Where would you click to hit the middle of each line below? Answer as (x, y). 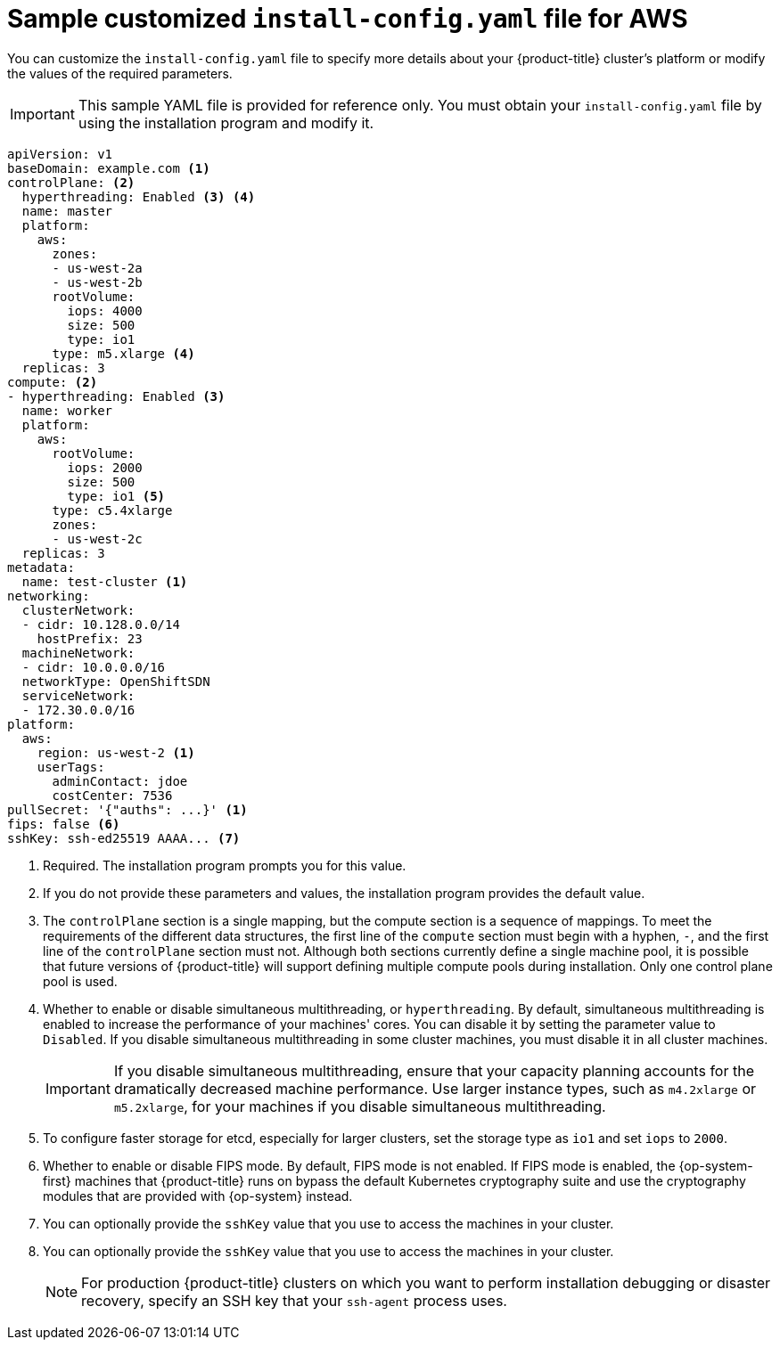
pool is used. (80, 981)
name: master (67, 211)
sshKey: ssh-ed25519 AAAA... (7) (124, 838)
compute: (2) (53, 382)
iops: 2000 (105, 467)
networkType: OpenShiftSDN (116, 681)
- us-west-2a (97, 268)
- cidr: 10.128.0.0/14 (101, 624)
